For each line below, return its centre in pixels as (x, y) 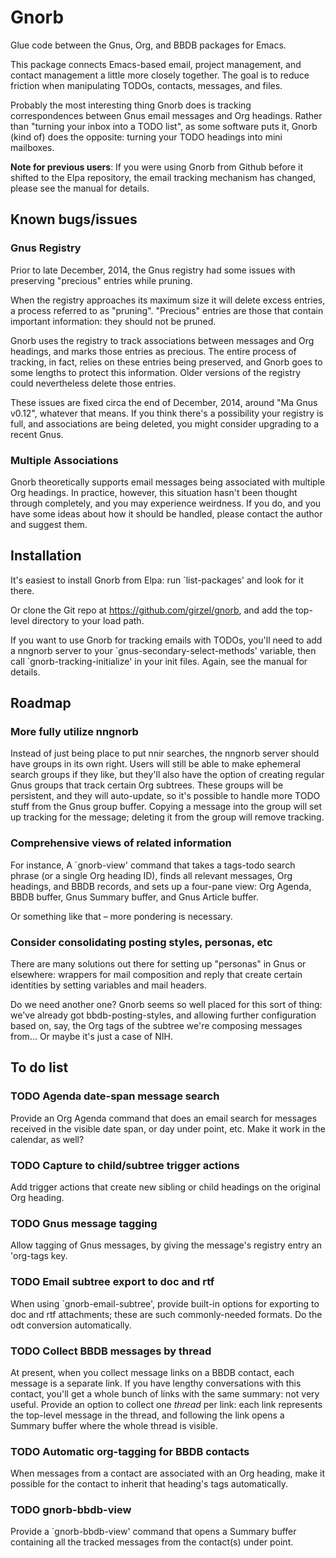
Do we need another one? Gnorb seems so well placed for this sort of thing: (166, 1005)
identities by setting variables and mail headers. (108, 985)
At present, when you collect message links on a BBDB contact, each (152, 1372)
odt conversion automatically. (71, 1325)
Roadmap (41, 703)
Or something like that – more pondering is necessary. (121, 916)
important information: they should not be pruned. (113, 321)
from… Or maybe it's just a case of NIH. (91, 1037)
